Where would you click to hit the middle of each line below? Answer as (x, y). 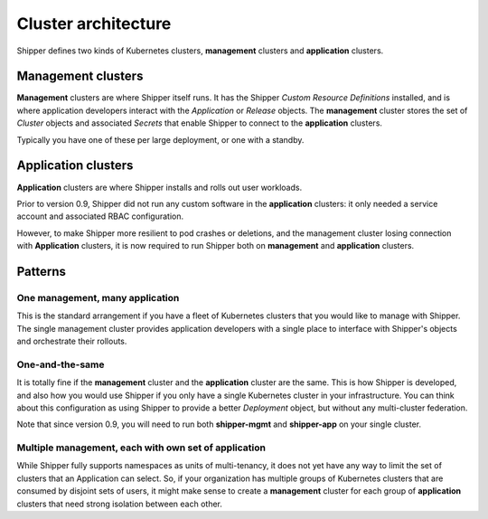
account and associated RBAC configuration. (100, 216)
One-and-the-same (61, 364)
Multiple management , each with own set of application (141, 448)
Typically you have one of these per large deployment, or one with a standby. (160, 139)
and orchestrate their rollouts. (72, 341)
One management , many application (98, 297)
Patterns (42, 271)
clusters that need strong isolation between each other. (120, 504)
